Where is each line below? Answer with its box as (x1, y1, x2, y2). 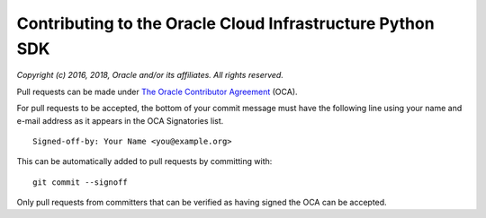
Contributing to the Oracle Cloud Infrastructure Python (16, 13, 436, 33)
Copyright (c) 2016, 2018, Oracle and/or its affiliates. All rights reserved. (16, 70, 283, 81)
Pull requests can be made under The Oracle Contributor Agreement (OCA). (16, 86, 298, 97)
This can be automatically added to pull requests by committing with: (16, 156, 273, 167)
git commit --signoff (32, 177, 128, 187)
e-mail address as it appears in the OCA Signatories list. (16, 115, 224, 126)
